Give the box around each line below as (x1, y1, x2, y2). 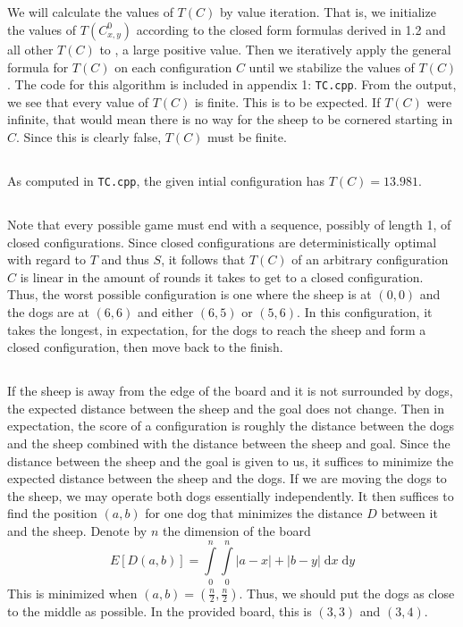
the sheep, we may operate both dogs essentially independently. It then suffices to (7, 486, 454, 505)
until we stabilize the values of (248, 57, 415, 76)
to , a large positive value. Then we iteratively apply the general (99, 39, 451, 58)
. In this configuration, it (297, 303, 433, 322)
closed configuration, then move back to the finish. (7, 338, 283, 356)
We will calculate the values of (7, 3, 173, 21)
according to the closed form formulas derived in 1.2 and (136, 20, 446, 38)
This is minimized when (7, 583, 138, 602)
